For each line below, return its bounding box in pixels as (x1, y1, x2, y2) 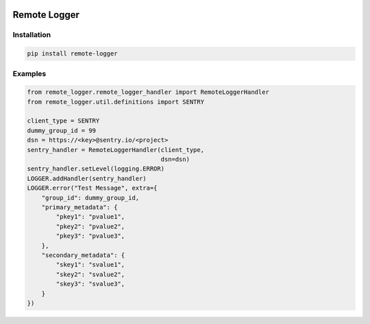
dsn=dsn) (160, 155, 190, 164)
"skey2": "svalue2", (56, 271, 125, 278)
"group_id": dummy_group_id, (41, 194, 140, 201)
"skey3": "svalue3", (56, 280, 125, 288)
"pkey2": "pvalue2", (56, 223, 125, 230)
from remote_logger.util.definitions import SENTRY (27, 98, 205, 105)
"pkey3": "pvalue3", (56, 232, 125, 240)
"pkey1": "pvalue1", (56, 213, 125, 221)
